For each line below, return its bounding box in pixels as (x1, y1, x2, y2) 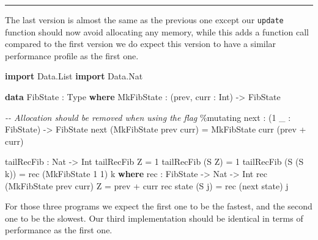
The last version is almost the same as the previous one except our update (5, 13, 284, 26)
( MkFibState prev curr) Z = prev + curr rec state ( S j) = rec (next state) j (5, 179, 289, 192)
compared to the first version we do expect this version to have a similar (5, 37, 276, 50)
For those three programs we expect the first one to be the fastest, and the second (5, 200, 312, 213)
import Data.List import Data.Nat (5, 70, 143, 82)
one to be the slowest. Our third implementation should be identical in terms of (5, 211, 303, 224)
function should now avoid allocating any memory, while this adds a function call (5, 25, 309, 38)
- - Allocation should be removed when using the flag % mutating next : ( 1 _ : (5, 111, 291, 123)
